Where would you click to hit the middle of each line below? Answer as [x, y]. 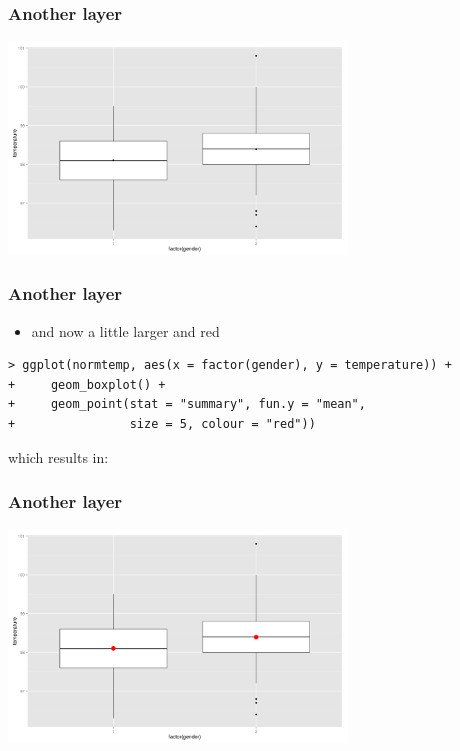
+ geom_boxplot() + [87, 384]
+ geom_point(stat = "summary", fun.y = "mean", [187, 404]
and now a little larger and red [125, 330]
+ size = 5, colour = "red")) [162, 424]
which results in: [58, 456]
